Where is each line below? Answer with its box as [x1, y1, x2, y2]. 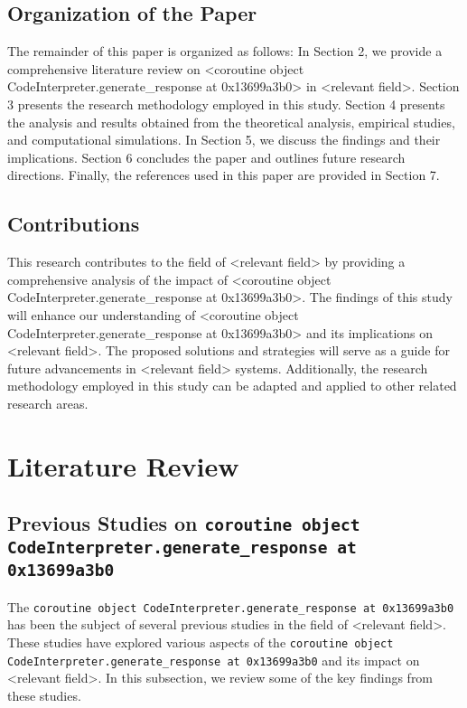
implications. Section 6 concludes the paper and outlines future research [7, 147, 406, 166]
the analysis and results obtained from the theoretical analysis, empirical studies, [7, 112, 455, 131]
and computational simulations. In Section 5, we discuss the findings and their [7, 130, 441, 149]
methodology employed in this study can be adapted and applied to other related [7, 376, 457, 395]
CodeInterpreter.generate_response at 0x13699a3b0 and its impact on [7, 650, 420, 669]
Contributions [7, 210, 140, 238]
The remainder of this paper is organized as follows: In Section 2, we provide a [7, 42, 443, 61]
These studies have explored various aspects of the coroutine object [7, 632, 394, 651]
